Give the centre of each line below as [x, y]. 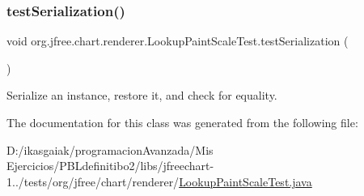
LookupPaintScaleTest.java [245, 181]
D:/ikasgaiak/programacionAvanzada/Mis [110, 149]
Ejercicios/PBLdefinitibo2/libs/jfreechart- [110, 166]
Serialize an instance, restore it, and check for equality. [142, 95]
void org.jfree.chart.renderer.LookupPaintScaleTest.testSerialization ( [178, 41]
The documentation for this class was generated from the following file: [182, 122]
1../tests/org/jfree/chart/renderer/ [93, 181]
